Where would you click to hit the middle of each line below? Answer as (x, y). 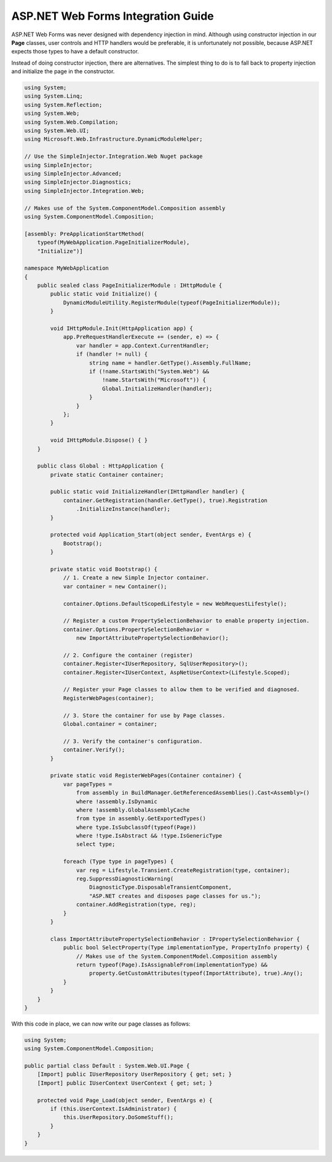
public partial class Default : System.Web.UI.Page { (107, 1066)
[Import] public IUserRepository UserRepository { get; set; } (135, 1074)
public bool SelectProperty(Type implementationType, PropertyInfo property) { (186, 948)
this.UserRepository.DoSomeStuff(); (118, 1117)
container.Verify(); (94, 750)
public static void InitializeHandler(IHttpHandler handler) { (148, 492)
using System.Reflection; (63, 105)
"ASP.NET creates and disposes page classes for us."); (175, 896)
